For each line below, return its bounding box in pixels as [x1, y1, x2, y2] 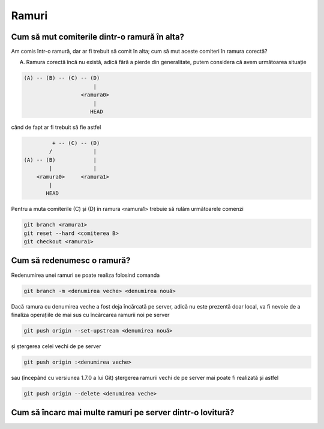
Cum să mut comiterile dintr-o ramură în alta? [11, 32, 185, 42]
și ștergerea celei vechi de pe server [11, 342, 101, 350]
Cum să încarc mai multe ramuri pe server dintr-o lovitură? [11, 407, 235, 418]
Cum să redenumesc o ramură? [11, 255, 131, 266]
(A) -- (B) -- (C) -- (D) [23, 75, 100, 81]
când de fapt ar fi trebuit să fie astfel [11, 123, 101, 131]
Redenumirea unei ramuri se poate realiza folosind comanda [11, 271, 160, 279]
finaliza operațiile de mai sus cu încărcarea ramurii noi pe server [11, 311, 170, 318]
